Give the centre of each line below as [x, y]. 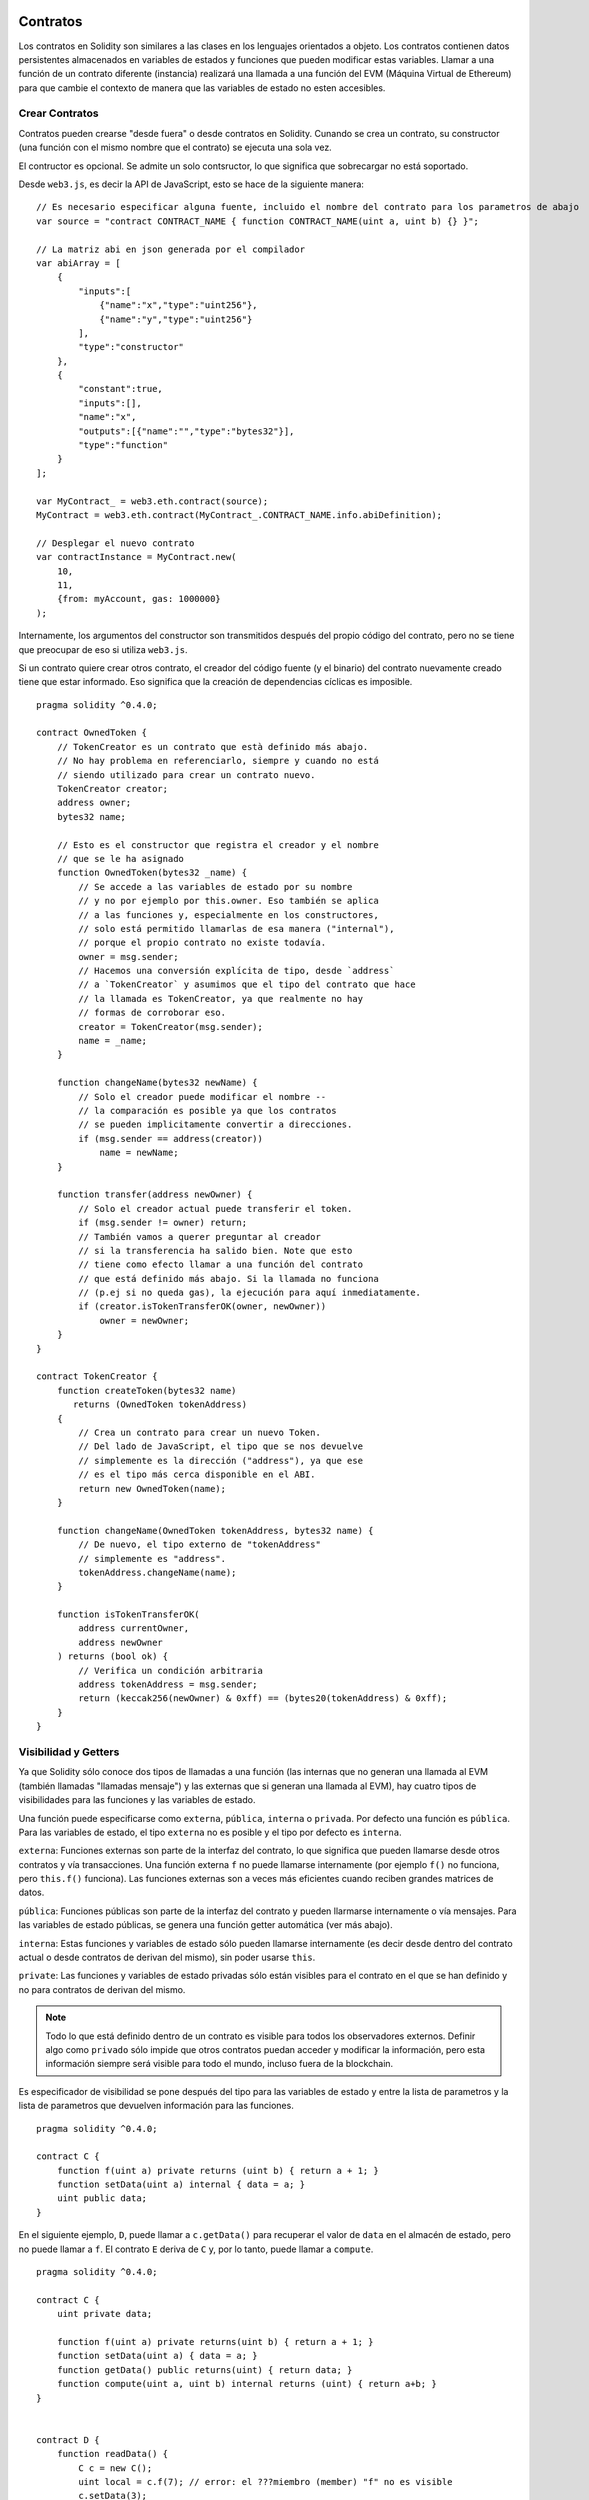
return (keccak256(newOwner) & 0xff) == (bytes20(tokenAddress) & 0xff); [263, 1698]
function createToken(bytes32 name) [146, 1390]
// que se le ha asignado [120, 858]
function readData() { [112, 2454]
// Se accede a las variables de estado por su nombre [215, 886]
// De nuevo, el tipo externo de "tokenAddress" [200, 1544]
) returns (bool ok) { [112, 1656]
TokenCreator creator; [112, 789]
